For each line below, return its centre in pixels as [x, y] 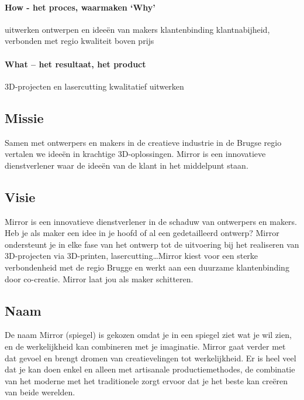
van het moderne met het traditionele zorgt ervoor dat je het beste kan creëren [146, 380]
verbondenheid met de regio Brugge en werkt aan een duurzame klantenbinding [147, 267]
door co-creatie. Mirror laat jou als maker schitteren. [99, 278]
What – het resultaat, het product [75, 64]
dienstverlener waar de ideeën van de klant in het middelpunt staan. [127, 165]
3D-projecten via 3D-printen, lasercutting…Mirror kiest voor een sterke [132, 256]
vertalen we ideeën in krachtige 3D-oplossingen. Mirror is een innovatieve [135, 154]
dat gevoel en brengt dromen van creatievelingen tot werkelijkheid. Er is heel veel [151, 358]
